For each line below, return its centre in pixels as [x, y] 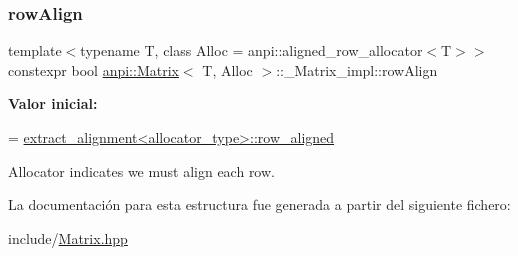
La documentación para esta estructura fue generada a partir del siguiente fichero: [259, 204]
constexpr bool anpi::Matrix [93, 69]
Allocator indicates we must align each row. [141, 170]
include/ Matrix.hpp [68, 237]
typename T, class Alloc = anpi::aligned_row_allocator [251, 50]
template [35, 50]
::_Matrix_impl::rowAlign [357, 69]
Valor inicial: [53, 103]
